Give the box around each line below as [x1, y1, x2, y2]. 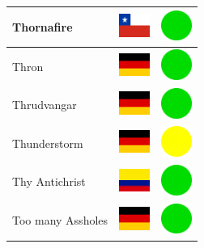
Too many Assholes [12, 212, 108, 229]
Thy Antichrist [12, 173, 86, 190]
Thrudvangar [12, 96, 77, 113]
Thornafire [12, 18, 73, 35]
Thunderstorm [12, 134, 83, 151]
